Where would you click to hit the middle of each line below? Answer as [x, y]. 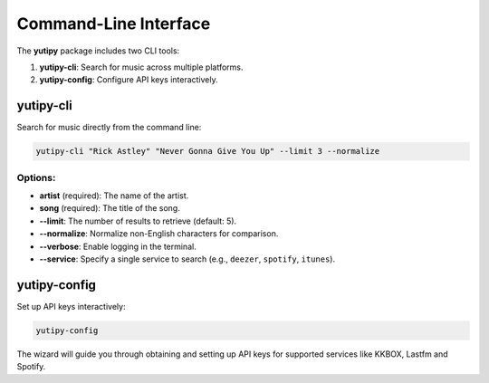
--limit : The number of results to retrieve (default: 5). [138, 221]
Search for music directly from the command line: [109, 128]
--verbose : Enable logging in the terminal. [118, 246]
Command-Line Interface [114, 24]
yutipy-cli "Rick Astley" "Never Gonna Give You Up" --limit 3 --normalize [208, 151]
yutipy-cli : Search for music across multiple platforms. [141, 67]
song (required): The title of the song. [110, 208]
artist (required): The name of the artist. [114, 196]
